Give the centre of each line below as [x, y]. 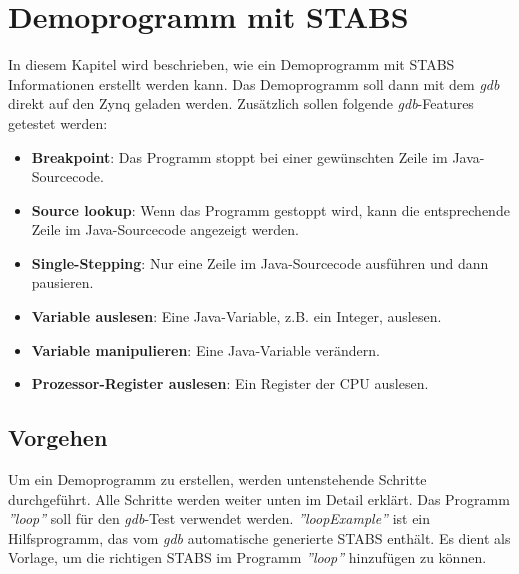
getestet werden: [58, 122]
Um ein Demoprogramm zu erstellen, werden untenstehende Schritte [217, 479]
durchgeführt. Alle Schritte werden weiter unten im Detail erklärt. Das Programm [259, 498]
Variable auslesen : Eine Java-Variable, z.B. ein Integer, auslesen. [236, 316]
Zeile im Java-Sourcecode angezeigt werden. [165, 229]
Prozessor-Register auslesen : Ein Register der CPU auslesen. [230, 383]
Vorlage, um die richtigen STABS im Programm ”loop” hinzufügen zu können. [247, 557]
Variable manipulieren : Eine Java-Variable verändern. [205, 349]
